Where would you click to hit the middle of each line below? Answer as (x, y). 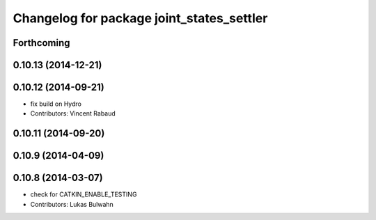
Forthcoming (41, 43)
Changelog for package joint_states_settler (140, 18)
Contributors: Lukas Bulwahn (72, 204)
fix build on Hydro (56, 104)
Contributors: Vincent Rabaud (73, 113)
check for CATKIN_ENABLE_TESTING (84, 194)
